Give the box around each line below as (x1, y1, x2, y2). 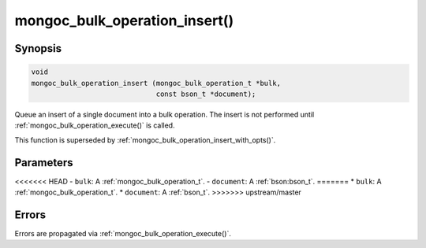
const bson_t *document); (155, 89, 256, 98)
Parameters (14, 156, 73, 169)
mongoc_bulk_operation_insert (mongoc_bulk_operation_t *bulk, (31, 79, 282, 87)
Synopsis (14, 42, 62, 55)
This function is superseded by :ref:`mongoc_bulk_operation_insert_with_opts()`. (14, 135, 276, 145)
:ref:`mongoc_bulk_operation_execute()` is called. (14, 120, 175, 130)
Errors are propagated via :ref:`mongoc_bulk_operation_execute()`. (14, 228, 232, 238)
